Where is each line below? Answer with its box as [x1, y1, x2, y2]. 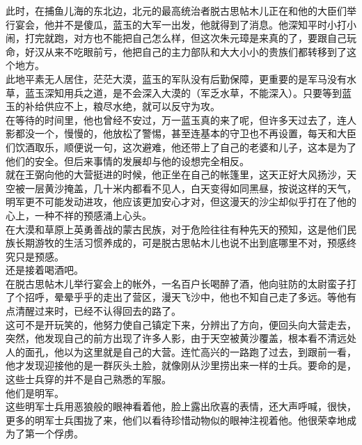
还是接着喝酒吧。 [6, 263, 84, 277]
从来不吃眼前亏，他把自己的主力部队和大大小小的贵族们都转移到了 [44, 44, 347, 58]
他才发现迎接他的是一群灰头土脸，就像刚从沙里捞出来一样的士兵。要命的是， [6, 358, 356, 373]
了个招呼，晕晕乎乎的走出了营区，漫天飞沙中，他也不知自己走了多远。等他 [6, 290, 347, 304]
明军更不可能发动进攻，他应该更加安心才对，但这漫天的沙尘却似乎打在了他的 [6, 194, 356, 209]
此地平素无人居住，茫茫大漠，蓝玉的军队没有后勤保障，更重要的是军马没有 [6, 71, 347, 86]
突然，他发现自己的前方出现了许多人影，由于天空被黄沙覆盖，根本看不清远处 [6, 331, 356, 345]
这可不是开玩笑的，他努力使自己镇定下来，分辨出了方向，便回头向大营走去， [6, 317, 356, 331]
